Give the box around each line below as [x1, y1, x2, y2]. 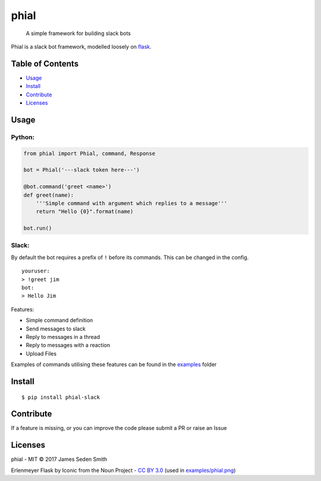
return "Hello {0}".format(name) [36, 208, 134, 215]
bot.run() [23, 225, 52, 232]
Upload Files [26, 350, 56, 357]
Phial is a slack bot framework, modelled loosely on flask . [11, 43, 152, 50]
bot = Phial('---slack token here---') [23, 166, 140, 174]
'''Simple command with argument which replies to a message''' [36, 200, 228, 206]
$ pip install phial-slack [21, 394, 100, 401]
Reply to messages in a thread [26, 333, 100, 340]
